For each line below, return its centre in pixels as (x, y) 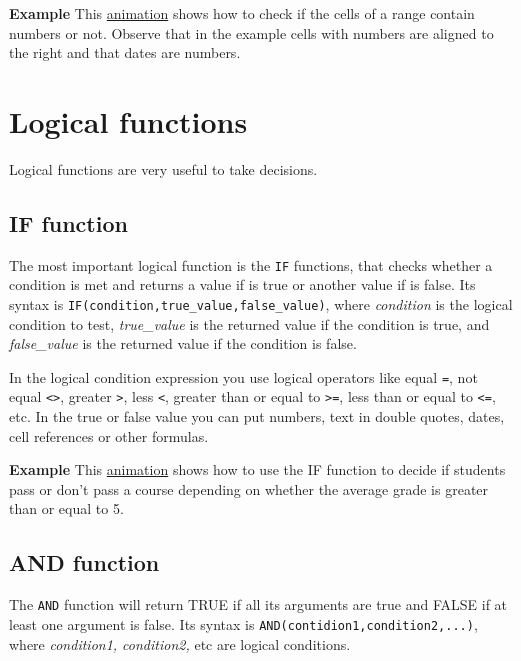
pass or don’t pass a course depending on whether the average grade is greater (249, 488)
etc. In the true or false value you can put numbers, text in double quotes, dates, (257, 416)
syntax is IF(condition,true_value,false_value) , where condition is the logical (261, 303)
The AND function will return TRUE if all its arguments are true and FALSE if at (258, 604)
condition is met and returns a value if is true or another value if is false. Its (242, 284)
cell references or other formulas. (109, 435)
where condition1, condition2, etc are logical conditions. (180, 643)
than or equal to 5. (66, 508)
